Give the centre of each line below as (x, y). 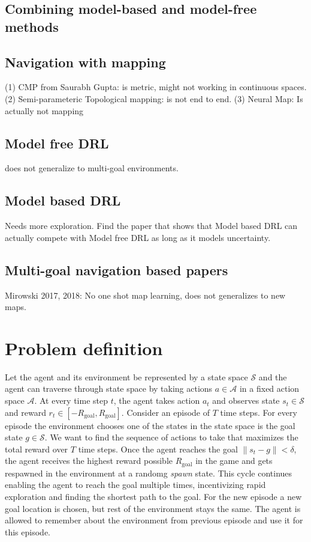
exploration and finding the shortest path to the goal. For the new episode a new (153, 497)
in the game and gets (234, 461)
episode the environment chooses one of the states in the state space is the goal (150, 425)
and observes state (246, 400)
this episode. (28, 531)
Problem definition (84, 348)
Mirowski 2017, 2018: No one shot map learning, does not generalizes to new (145, 295)
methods (32, 26)
